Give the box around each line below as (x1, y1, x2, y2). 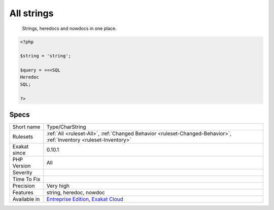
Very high (46, 183, 70, 190)
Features (12, 189, 34, 196)
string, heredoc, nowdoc (46, 189, 105, 196)
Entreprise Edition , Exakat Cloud (46, 196, 124, 203)
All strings (9, 8, 54, 19)
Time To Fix (12, 176, 41, 183)
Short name (12, 123, 41, 130)
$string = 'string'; (20, 53, 71, 59)
